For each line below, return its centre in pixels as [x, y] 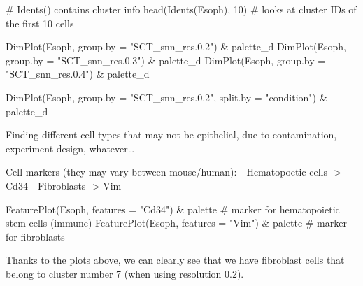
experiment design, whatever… [70, 148]
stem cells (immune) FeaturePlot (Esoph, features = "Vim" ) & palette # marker [176, 223]
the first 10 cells [40, 23]
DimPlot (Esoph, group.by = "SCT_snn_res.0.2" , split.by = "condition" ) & [166, 97]
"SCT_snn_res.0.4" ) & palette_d [78, 74]
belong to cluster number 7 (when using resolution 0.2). [125, 273]
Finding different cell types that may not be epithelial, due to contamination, [171, 135]
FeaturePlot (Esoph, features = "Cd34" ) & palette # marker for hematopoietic [173, 209]
